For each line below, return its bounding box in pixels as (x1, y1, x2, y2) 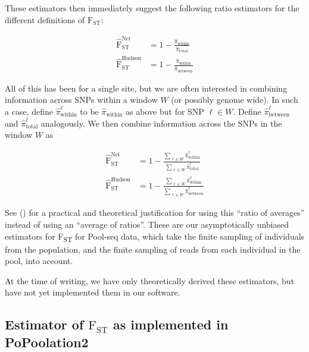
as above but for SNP (126, 105, 204, 117)
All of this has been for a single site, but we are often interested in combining (5, 81, 288, 94)
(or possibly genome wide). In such (171, 93, 298, 106)
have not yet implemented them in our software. (5, 286, 180, 298)
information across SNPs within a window (5, 93, 158, 106)
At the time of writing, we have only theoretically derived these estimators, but (5, 274, 295, 287)
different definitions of (5, 13, 85, 26)
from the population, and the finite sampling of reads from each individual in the (5, 243, 301, 255)
